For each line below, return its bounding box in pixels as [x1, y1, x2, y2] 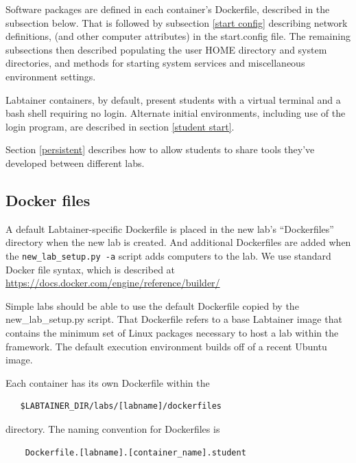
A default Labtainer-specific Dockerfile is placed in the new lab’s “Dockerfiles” [5, 221, 334, 236]
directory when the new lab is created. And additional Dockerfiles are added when [5, 235, 351, 249]
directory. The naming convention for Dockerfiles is [5, 421, 220, 436]
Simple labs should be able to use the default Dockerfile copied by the [5, 298, 299, 313]
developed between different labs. [5, 155, 145, 170]
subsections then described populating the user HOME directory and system [5, 42, 327, 56]
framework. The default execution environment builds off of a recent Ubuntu [5, 339, 327, 353]
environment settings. [5, 69, 96, 83]
